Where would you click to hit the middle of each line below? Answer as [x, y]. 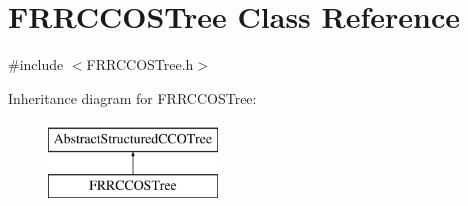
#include [36, 64]
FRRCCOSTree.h [140, 64]
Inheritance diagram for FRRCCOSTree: [132, 97]
